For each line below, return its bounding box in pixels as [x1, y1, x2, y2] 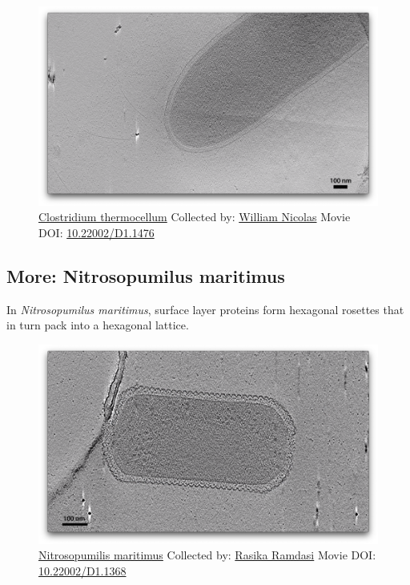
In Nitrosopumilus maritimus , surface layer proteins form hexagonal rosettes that [6, 301, 404, 317]
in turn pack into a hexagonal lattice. [6, 317, 189, 333]
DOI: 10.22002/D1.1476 [38, 224, 155, 240]
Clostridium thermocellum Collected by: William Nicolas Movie [38, 208, 351, 225]
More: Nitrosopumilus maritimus [6, 263, 285, 288]
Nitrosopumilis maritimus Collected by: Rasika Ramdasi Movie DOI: [38, 547, 376, 563]
